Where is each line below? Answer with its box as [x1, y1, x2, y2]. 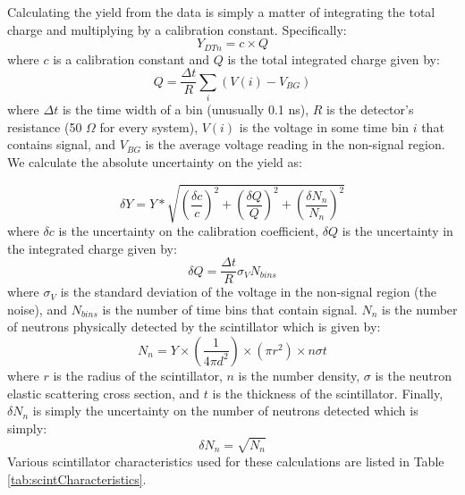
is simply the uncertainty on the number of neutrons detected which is [32, 401, 418, 420]
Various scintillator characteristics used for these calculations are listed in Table [7, 451, 444, 470]
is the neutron [375, 365, 452, 384]
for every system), [99, 117, 199, 136]
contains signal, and [7, 135, 116, 154]
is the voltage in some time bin [239, 117, 409, 136]
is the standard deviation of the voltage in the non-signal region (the [60, 282, 436, 301]
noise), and [7, 299, 67, 318]
